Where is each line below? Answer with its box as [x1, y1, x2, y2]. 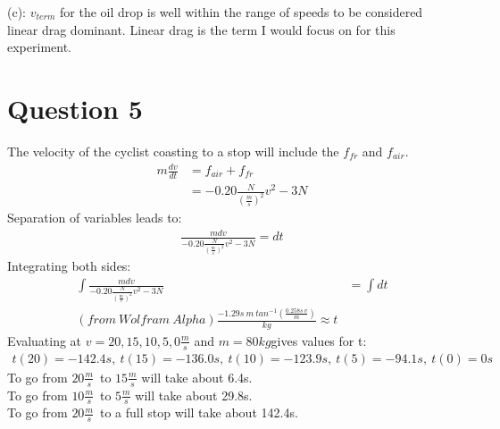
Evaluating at [7, 331, 82, 349]
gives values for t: [271, 331, 367, 349]
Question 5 [7, 89, 143, 126]
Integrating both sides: [7, 257, 131, 274]
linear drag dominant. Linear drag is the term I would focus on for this [7, 20, 396, 38]
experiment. [7, 38, 71, 56]
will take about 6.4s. [141, 367, 253, 386]
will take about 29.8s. [135, 385, 253, 404]
